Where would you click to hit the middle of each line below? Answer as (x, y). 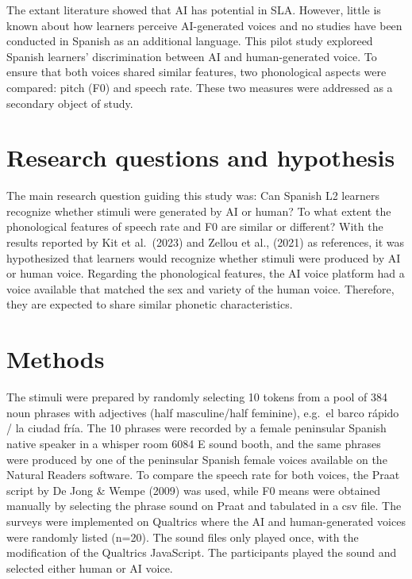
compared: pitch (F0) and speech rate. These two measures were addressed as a (200, 87)
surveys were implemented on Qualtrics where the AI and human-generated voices (206, 521)
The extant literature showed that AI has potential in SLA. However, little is (194, 10)
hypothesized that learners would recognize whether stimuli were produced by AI (204, 257)
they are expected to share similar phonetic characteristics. (150, 304)
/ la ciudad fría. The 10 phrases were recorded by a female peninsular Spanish (196, 428)
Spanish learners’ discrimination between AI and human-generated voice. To (192, 56)
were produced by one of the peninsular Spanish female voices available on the (197, 459)
